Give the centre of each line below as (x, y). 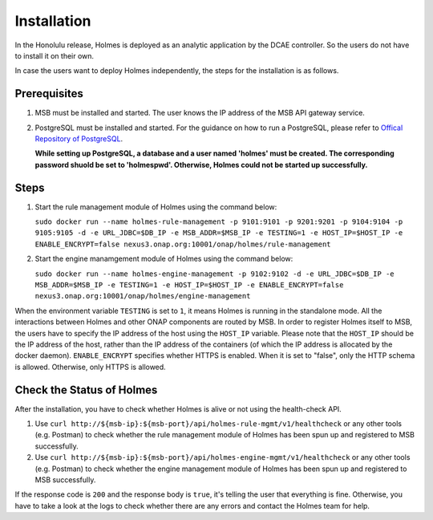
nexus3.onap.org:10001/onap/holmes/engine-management (143, 296)
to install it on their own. (55, 55)
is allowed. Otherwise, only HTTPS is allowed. (90, 367)
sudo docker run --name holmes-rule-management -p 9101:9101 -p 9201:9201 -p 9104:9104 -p (219, 222)
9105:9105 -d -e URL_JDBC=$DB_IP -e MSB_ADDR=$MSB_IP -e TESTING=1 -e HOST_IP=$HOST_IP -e (219, 233)
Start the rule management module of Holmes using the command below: (156, 207)
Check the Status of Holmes (86, 390)
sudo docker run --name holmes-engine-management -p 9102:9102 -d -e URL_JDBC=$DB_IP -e (214, 274)
